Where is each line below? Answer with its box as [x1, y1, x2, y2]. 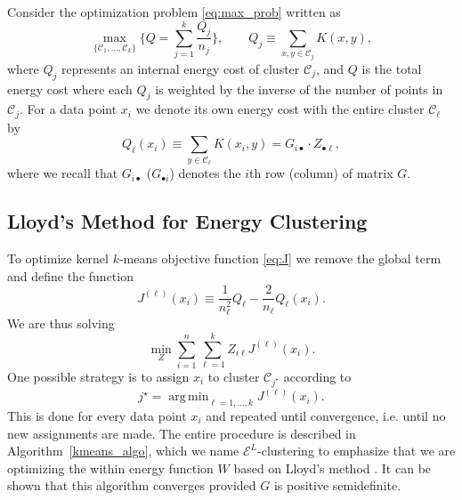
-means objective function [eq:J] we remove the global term [118, 248, 442, 267]
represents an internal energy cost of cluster [61, 59, 300, 77]
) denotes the [169, 164, 241, 182]
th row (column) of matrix [249, 164, 393, 182]
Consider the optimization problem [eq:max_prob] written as [7, 3, 341, 20]
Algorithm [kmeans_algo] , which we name [7, 441, 239, 460]
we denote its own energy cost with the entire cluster [135, 100, 425, 118]
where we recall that [7, 164, 118, 182]
